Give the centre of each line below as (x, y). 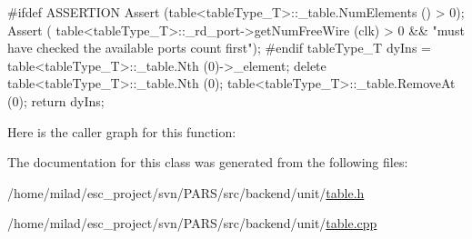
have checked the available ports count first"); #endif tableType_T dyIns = (219, 48)
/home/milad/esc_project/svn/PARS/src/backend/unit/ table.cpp (192, 223)
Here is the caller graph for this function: (122, 131)
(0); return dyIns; (56, 100)
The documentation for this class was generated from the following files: (208, 162)
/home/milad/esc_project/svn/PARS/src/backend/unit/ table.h (186, 192)
